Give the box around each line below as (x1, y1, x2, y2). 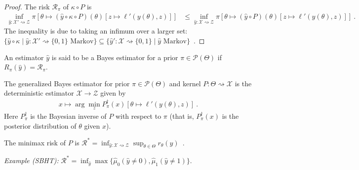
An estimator (4, 52, 44, 62)
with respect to (115, 111, 161, 121)
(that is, (169, 111, 194, 121)
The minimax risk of (4, 137, 66, 147)
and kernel (169, 78, 201, 88)
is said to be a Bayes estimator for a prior (51, 52, 178, 62)
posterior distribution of (4, 120, 77, 131)
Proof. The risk (4, 1, 50, 11)
